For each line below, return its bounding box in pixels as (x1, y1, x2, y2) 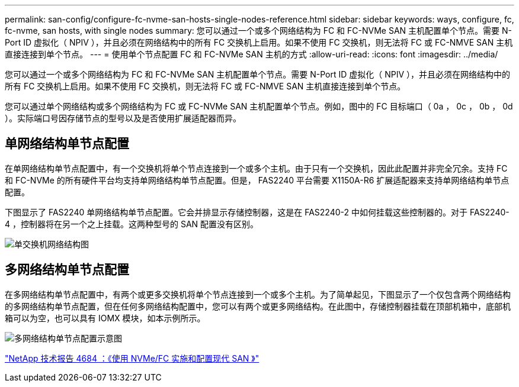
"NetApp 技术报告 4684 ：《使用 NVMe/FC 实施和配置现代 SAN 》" (5, 353, 259, 363)
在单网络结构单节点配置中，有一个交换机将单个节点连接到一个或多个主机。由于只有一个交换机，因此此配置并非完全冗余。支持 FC (5, 163, 508, 173)
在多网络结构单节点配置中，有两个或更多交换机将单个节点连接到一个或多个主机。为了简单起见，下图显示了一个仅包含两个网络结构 (5, 289, 511, 299)
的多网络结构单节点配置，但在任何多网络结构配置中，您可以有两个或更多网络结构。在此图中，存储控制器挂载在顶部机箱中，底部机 (5, 301, 511, 311)
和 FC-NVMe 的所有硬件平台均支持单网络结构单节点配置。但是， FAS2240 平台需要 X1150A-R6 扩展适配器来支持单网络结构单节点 (5, 175, 510, 185)
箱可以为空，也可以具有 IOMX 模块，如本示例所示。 (5, 312, 206, 323)
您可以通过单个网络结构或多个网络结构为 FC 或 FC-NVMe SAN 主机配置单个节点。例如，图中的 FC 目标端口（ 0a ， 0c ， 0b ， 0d (5, 101, 513, 111)
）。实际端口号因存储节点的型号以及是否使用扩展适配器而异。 (5, 113, 241, 123)
